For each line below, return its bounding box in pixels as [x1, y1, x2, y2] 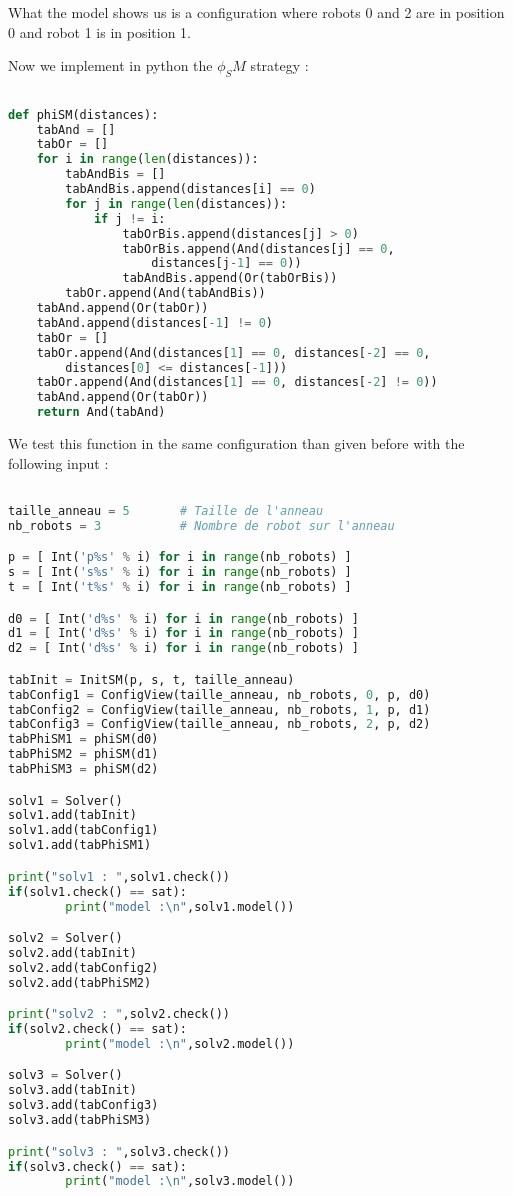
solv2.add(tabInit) [8, 945, 137, 960]
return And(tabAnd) [36, 405, 166, 420]
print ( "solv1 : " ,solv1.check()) [8, 869, 230, 884]
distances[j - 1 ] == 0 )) [151, 256, 302, 271]
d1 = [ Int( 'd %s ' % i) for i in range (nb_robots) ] [8, 626, 359, 641]
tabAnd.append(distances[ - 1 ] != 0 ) [36, 315, 273, 330]
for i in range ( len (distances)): [36, 152, 259, 167]
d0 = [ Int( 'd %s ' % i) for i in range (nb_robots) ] [8, 611, 359, 626]
